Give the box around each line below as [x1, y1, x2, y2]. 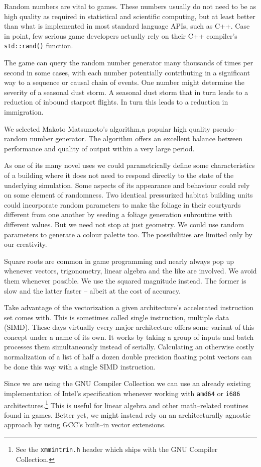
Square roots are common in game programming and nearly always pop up [4, 255, 234, 266]
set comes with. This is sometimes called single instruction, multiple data [4, 312, 229, 322]
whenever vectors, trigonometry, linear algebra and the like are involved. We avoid [4, 265, 257, 276]
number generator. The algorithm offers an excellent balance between [30, 133, 243, 144]
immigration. [4, 107, 44, 117]
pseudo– [212, 123, 237, 134]
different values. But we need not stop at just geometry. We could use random [4, 219, 244, 229]
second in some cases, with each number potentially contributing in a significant [4, 67, 250, 77]
